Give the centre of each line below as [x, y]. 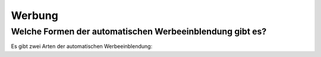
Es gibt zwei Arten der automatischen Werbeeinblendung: [82, 46]
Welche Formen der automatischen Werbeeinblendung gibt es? [139, 31]
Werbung [35, 15]
